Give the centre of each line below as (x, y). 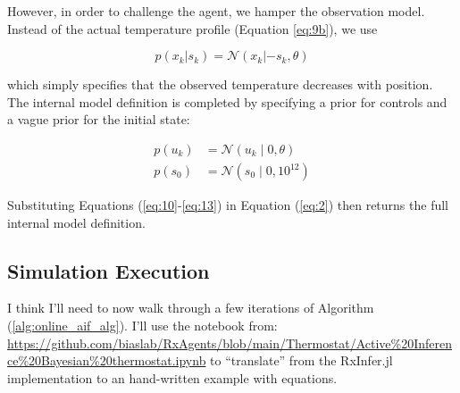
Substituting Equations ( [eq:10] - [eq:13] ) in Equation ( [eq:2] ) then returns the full (228, 205)
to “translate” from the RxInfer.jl (301, 360)
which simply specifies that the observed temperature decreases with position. (220, 84)
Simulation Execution (109, 270)
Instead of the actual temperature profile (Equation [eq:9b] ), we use (192, 28)
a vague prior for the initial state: (99, 119)
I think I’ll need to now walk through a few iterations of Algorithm (191, 308)
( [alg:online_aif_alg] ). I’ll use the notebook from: (142, 326)
